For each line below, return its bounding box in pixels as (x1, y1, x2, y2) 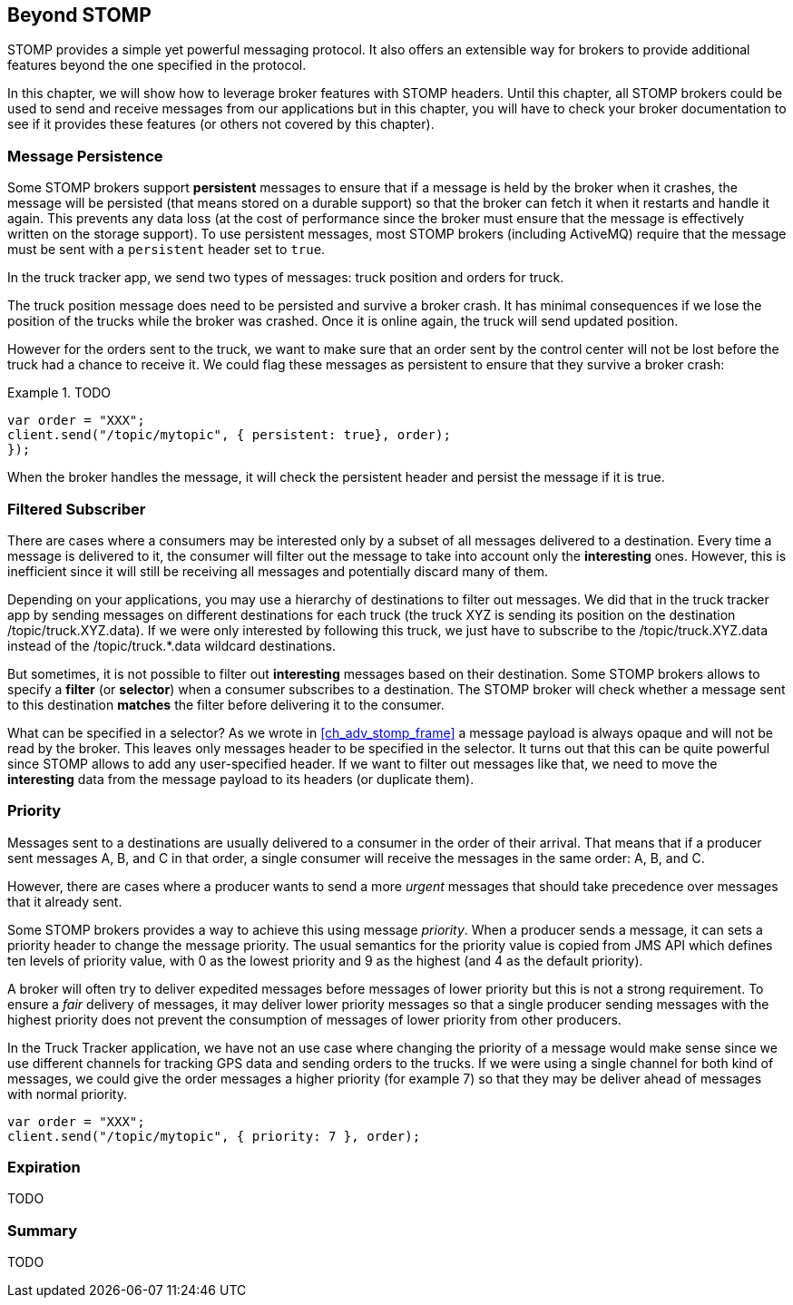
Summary (7, 1221, 78, 1240)
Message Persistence (7, 146, 163, 165)
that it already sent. (7, 893, 122, 909)
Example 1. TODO (7, 385, 112, 401)
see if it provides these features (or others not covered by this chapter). (7, 116, 435, 132)
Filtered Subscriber (7, 499, 146, 518)
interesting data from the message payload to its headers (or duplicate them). (7, 770, 475, 787)
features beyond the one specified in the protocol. (7, 57, 307, 74)
